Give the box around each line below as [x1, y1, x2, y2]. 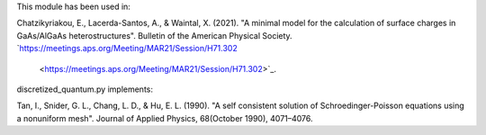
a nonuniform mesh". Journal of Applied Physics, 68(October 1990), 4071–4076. [16, 112, 314, 123]
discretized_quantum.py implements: [16, 84, 153, 94]
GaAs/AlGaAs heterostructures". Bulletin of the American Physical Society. [16, 30, 292, 40]
